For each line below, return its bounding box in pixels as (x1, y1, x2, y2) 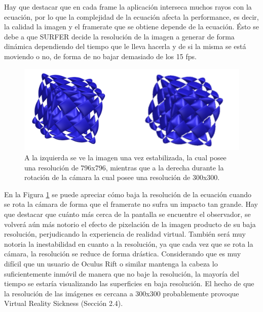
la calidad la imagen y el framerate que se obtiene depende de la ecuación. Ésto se (4, 21, 259, 32)
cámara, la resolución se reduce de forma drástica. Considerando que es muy (4, 248, 241, 259)
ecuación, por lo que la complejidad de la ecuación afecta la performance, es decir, (4, 11, 259, 22)
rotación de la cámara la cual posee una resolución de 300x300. (24, 172, 220, 183)
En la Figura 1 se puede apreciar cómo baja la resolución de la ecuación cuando (4, 189, 251, 199)
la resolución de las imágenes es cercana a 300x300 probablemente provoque (4, 288, 239, 298)
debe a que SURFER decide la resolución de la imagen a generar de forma (4, 31, 235, 41)
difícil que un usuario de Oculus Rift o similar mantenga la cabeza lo (4, 258, 218, 269)
